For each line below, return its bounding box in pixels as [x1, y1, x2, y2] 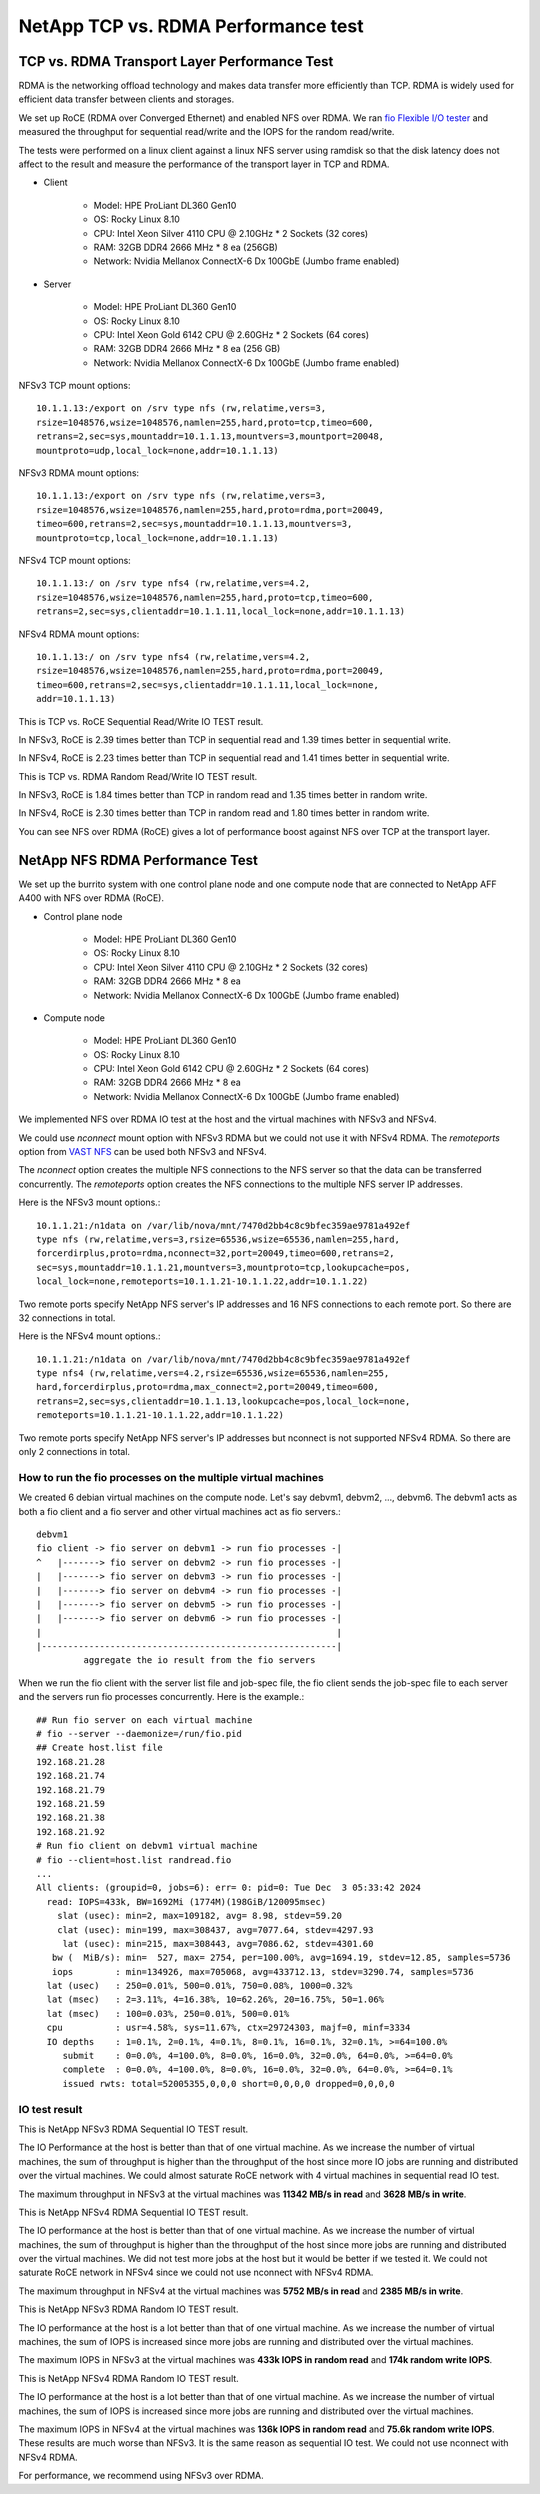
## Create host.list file [36, 1742, 164, 1754]
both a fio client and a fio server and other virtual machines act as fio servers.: [18, 1505, 342, 1517]
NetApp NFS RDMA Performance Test [18, 851, 259, 869]
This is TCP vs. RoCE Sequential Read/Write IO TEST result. [18, 715, 264, 727]
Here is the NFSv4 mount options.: [18, 1330, 161, 1342]
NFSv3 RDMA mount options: [18, 467, 140, 479]
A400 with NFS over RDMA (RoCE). [18, 892, 165, 904]
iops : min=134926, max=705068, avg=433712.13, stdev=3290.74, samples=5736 [51, 1966, 474, 1977]
